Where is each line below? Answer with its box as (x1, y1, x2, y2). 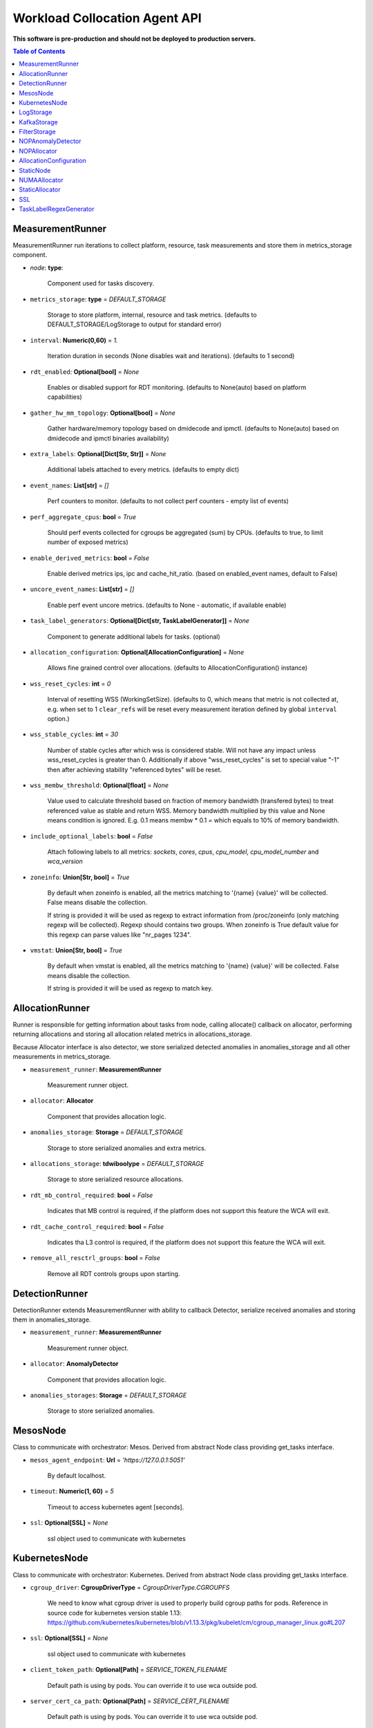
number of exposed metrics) (47, 538, 129, 546)
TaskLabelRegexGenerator (19, 205, 95, 214)
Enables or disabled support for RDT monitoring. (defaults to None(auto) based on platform (47, 384, 307, 391)
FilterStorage (19, 128, 56, 136)
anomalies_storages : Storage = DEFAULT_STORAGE (30, 1391, 187, 1399)
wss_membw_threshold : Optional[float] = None (30, 781, 169, 789)
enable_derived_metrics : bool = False (30, 554, 150, 562)
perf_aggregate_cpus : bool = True (30, 512, 136, 521)
